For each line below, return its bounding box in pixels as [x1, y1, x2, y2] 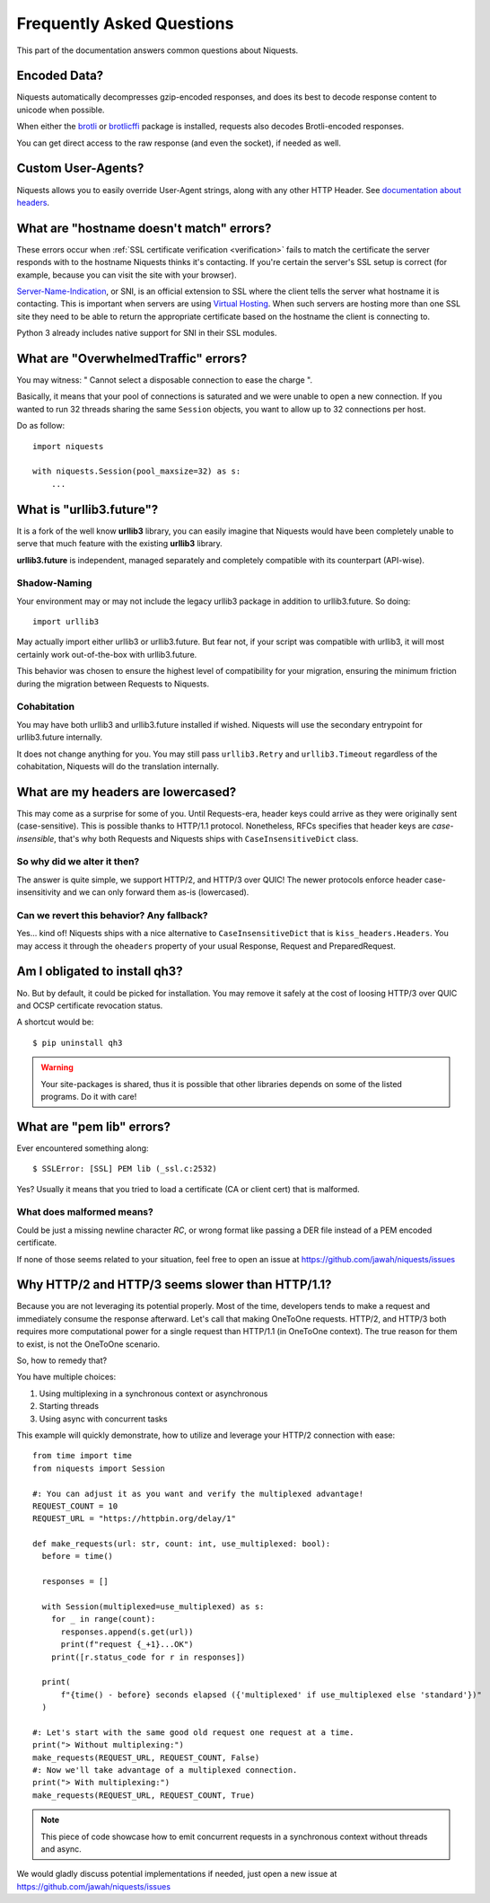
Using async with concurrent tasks [39, 1413, 168, 1424]
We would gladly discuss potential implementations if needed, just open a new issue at [16, 1869, 337, 1880]
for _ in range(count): [50, 1614, 156, 1624]
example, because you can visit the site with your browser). [16, 270, 237, 280]
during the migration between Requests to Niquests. [16, 678, 210, 689]
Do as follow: [16, 420, 66, 431]
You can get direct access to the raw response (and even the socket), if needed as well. [16, 137, 341, 148]
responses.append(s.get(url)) [60, 1626, 194, 1637]
